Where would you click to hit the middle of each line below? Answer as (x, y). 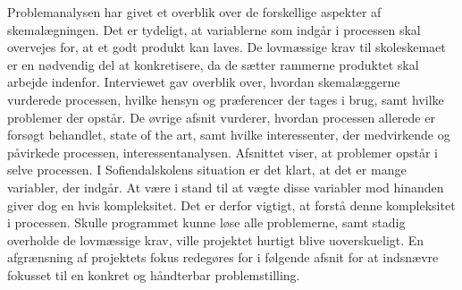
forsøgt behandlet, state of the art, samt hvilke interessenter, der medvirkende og (229, 135)
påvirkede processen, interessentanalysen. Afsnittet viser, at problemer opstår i (223, 152)
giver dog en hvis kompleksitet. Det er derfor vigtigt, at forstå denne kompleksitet (231, 205)
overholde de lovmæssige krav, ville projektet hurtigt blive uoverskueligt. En (216, 239)
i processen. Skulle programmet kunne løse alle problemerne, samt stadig (206, 222)
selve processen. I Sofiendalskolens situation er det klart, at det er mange (207, 170)
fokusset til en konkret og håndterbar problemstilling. (154, 274)
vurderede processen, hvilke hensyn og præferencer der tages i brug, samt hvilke (226, 99)
